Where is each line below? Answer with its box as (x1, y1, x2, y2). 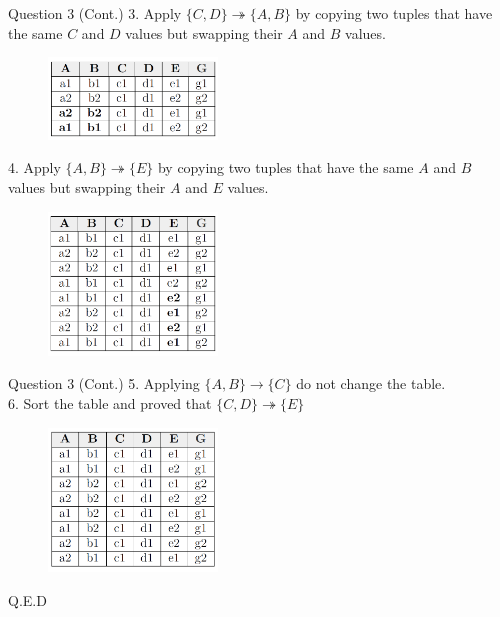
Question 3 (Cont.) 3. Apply (8, 3, 182, 23)
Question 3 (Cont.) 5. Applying (8, 373, 200, 394)
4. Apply (8, 157, 61, 178)
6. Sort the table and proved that (8, 392, 212, 413)
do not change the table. (296, 373, 446, 394)
